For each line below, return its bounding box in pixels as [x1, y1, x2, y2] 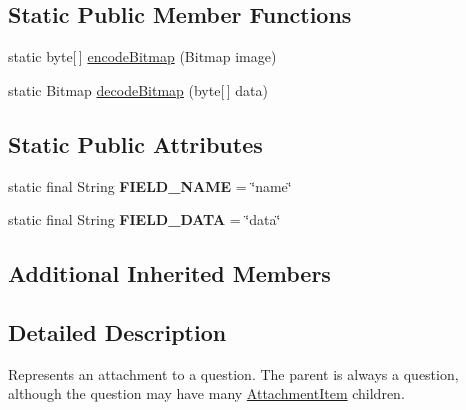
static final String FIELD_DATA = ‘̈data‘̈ [8, 209, 281, 230]
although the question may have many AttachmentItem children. [8, 383, 405, 404]
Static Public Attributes [8, 128, 263, 159]
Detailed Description [8, 316, 227, 347]
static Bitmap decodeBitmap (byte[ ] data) [8, 79, 268, 100]
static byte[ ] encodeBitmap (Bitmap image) [8, 46, 277, 67]
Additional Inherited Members [8, 258, 331, 289]
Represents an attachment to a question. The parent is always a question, [8, 363, 459, 384]
